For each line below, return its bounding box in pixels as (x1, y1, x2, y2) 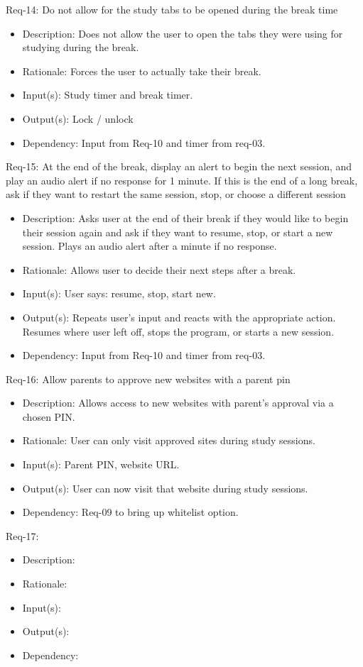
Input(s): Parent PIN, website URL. (22, 457, 180, 472)
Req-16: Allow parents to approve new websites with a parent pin (6, 371, 291, 386)
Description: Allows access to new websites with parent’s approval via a (22, 395, 334, 410)
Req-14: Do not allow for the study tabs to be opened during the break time (6, 2, 338, 16)
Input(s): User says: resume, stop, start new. (22, 286, 216, 301)
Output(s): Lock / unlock (22, 111, 134, 126)
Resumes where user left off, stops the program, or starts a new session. (22, 324, 335, 338)
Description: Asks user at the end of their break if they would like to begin (22, 210, 349, 225)
